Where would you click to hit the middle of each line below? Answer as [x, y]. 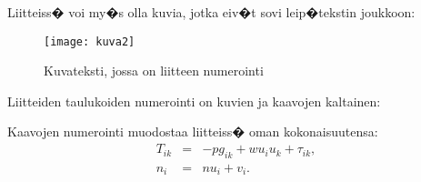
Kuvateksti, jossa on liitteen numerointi [154, 71]
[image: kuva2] [90, 41]
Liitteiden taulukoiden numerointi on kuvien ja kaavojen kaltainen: [194, 101]
